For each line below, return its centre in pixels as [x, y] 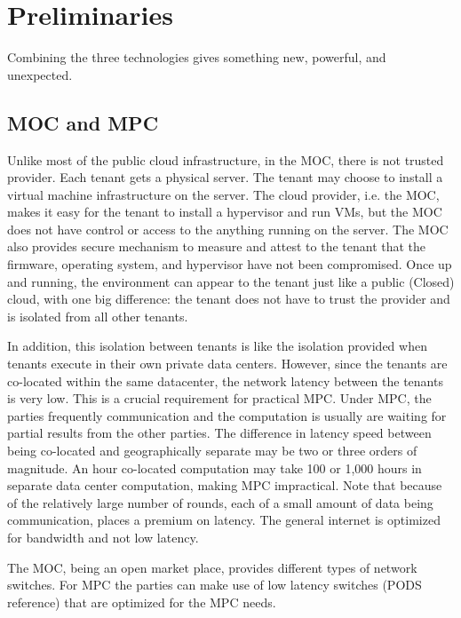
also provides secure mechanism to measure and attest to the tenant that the [217, 246]
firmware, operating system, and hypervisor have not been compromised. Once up [230, 264]
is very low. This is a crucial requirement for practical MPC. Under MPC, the [219, 398]
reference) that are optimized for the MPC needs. [142, 602]
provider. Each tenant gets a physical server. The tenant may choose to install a [225, 177]
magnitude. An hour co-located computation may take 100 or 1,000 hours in [215, 467]
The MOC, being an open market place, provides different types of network [212, 567]
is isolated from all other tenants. [98, 316]
